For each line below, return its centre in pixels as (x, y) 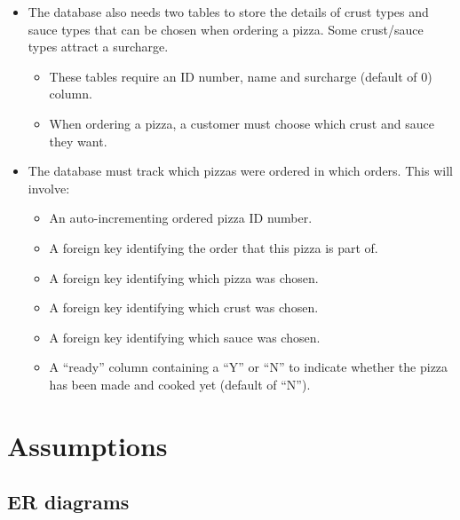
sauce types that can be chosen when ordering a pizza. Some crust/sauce (226, 29)
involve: (49, 188)
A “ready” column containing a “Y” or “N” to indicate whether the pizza (249, 367)
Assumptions (87, 445)
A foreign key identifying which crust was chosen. (184, 307)
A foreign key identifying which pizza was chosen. (184, 277)
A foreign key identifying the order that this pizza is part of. (214, 247)
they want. (78, 141)
